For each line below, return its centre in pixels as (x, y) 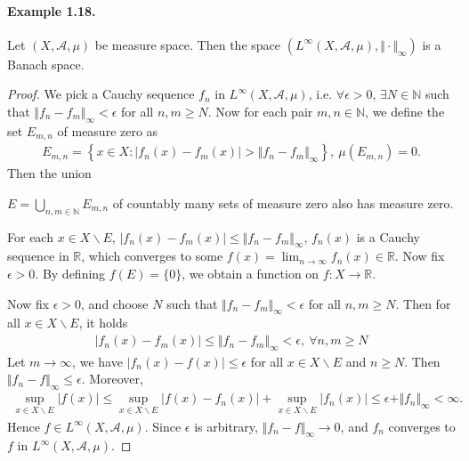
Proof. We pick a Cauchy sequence (101, 94)
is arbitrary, (226, 426)
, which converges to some (152, 256)
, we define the (405, 111)
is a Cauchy (388, 236)
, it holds (103, 323)
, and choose (115, 303)
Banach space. (46, 64)
